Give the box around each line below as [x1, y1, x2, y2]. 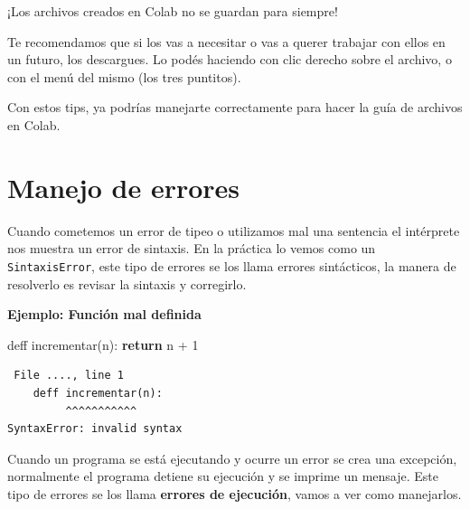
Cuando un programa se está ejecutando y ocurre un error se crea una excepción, [7, 448, 457, 467]
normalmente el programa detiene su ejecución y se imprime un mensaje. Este [7, 467, 438, 485]
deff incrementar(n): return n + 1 [7, 335, 199, 353]
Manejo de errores [7, 168, 240, 205]
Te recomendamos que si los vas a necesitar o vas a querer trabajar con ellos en [7, 32, 446, 51]
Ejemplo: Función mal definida [7, 305, 202, 324]
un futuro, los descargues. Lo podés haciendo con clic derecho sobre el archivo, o [7, 50, 452, 69]
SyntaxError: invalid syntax [7, 422, 183, 436]
